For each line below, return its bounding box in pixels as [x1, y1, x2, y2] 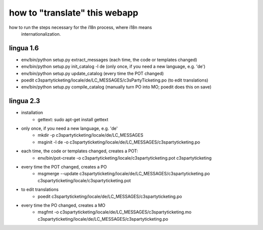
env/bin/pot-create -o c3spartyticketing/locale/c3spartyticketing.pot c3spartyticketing [38, 155, 212, 161]
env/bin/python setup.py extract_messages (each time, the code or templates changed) [21, 57, 197, 63]
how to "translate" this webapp [9, 7, 138, 18]
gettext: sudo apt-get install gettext [38, 116, 109, 122]
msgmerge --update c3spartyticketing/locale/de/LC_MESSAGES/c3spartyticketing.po [38, 171, 210, 177]
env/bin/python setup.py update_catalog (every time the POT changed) [21, 70, 164, 76]
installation [21, 110, 43, 116]
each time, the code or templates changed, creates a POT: [21, 148, 138, 154]
